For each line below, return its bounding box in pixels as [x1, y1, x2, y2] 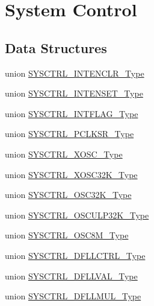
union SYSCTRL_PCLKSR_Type [5, 127, 134, 140]
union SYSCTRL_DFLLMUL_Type [5, 290, 141, 302]
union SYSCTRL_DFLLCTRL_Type [5, 249, 146, 261]
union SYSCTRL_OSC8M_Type [5, 229, 129, 241]
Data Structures [5, 38, 107, 57]
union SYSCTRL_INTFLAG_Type [5, 107, 138, 120]
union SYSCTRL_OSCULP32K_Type [5, 208, 149, 221]
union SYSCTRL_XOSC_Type [5, 147, 123, 160]
